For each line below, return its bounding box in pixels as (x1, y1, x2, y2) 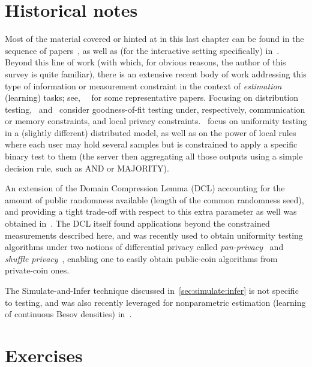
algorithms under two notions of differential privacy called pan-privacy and (5, 240, 284, 253)
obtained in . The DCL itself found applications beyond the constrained (5, 217, 270, 230)
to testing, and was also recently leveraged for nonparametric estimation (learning (5, 296, 306, 308)
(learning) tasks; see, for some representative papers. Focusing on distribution (5, 91, 299, 104)
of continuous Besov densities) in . (5, 308, 132, 320)
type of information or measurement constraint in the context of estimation (5, 79, 282, 92)
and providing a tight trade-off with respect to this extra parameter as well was (5, 205, 297, 218)
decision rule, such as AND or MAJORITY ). (5, 161, 169, 174)
